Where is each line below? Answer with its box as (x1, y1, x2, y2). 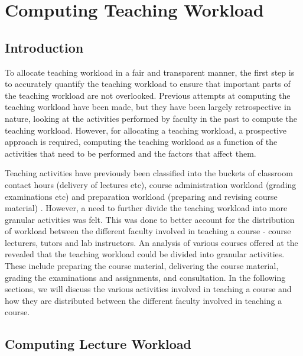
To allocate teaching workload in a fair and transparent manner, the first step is (5, 66, 295, 78)
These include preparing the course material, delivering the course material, (5, 260, 279, 272)
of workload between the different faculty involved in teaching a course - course (5, 225, 291, 237)
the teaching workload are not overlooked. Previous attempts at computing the (5, 89, 291, 101)
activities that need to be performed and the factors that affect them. (5, 147, 256, 159)
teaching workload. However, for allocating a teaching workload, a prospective (5, 124, 287, 136)
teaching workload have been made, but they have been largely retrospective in (5, 101, 291, 113)
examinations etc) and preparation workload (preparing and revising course (5, 190, 278, 202)
